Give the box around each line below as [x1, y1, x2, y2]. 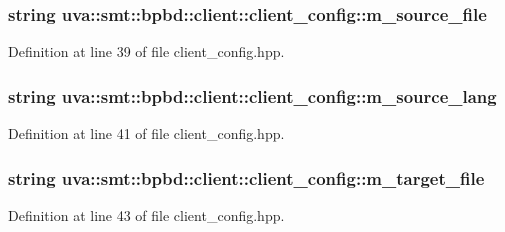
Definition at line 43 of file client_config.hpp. [8, 204, 285, 225]
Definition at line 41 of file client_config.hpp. [8, 123, 285, 144]
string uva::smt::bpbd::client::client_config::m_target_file [8, 165, 485, 190]
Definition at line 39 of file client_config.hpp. [8, 41, 285, 62]
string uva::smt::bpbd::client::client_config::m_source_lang [8, 83, 497, 108]
